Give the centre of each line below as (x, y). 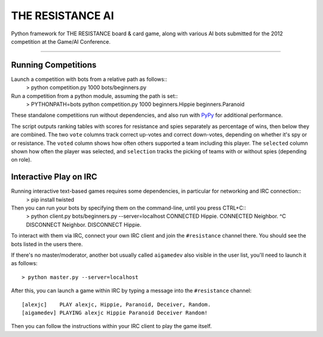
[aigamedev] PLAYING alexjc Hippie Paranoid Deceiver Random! (115, 312)
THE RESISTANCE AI (63, 16)
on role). (22, 160)
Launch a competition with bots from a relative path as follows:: (89, 79)
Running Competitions (54, 65)
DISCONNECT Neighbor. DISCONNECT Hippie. (84, 224)
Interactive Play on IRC (54, 177)
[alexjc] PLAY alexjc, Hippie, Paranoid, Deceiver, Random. (116, 304)
